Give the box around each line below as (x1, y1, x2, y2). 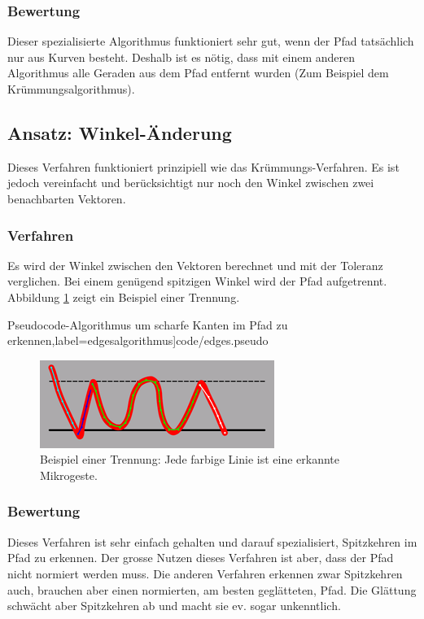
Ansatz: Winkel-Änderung (7, 120, 232, 145)
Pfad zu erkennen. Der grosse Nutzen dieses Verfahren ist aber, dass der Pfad (7, 549, 394, 566)
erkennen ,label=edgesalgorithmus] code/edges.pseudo (7, 332, 269, 349)
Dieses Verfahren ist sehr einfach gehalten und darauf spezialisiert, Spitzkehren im (7, 533, 417, 550)
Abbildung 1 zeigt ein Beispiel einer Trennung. (7, 288, 240, 305)
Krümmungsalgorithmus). (7, 81, 135, 97)
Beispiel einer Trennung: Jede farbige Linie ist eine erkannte (40, 451, 340, 468)
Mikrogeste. (40, 466, 98, 483)
